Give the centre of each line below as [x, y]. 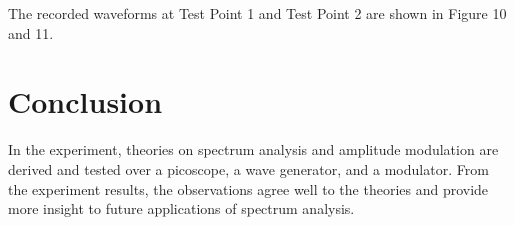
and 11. [31, 32]
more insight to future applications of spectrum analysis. [181, 208]
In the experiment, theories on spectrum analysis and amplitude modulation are [253, 149]
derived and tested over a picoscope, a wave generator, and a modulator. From [248, 168]
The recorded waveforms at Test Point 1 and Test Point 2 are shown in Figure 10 [257, 13]
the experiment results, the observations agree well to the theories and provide [248, 188]
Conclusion [85, 101]
